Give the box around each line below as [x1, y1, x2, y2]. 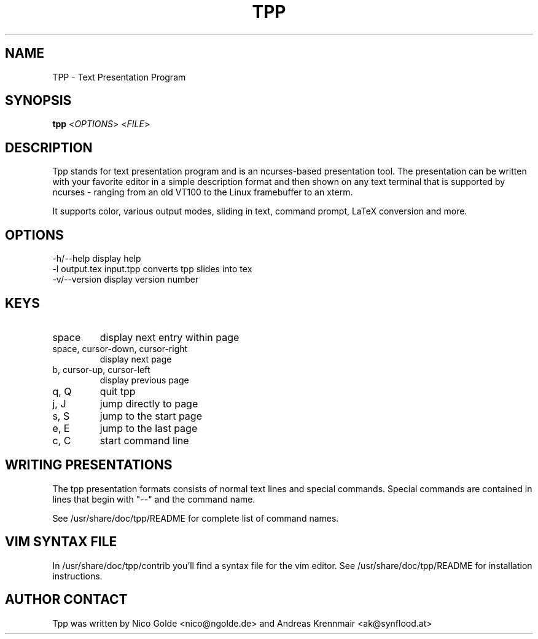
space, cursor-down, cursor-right [52, 343, 188, 354]
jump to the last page [99, 421, 198, 434]
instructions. [52, 570, 103, 581]
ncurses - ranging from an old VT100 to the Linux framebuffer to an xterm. [52, 187, 353, 198]
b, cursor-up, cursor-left [52, 364, 150, 375]
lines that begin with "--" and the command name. [52, 493, 255, 504]
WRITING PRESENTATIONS [5, 457, 173, 473]
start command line [99, 434, 189, 447]
